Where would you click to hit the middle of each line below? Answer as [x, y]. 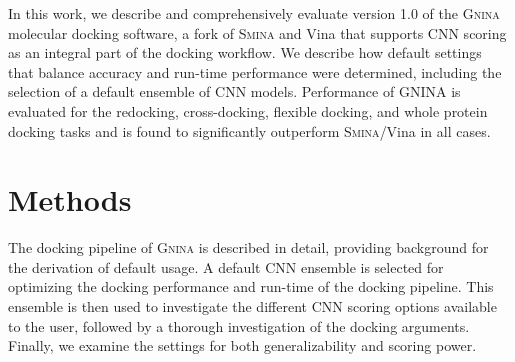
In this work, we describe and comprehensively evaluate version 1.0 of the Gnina [254, 13]
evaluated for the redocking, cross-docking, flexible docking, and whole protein [248, 110]
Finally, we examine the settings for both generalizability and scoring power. [242, 345]
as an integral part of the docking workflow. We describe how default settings [245, 52]
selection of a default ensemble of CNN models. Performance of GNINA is [234, 91]
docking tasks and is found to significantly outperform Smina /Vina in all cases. [249, 130]
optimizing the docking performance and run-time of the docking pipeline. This [251, 286]
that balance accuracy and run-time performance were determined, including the [255, 71]
